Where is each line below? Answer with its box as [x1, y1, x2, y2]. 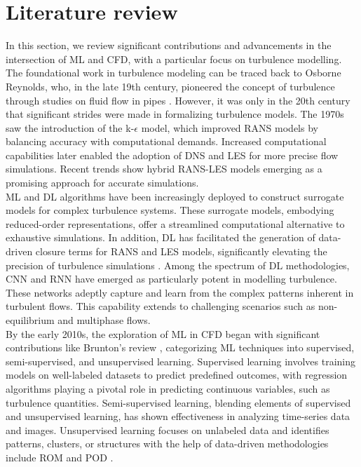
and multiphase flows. [57, 313, 151, 327]
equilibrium [6, 313, 55, 327]
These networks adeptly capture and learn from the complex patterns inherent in [6, 285, 354, 299]
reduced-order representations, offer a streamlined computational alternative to [6, 216, 345, 231]
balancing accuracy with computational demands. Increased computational [6, 134, 327, 149]
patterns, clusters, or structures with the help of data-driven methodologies [6, 436, 329, 451]
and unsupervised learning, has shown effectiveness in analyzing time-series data [6, 409, 350, 424]
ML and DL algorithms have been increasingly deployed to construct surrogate [6, 189, 344, 203]
